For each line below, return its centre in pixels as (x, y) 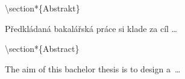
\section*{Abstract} (42, 49)
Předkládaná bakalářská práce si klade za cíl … (91, 28)
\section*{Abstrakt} (42, 8)
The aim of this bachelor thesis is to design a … (93, 68)
